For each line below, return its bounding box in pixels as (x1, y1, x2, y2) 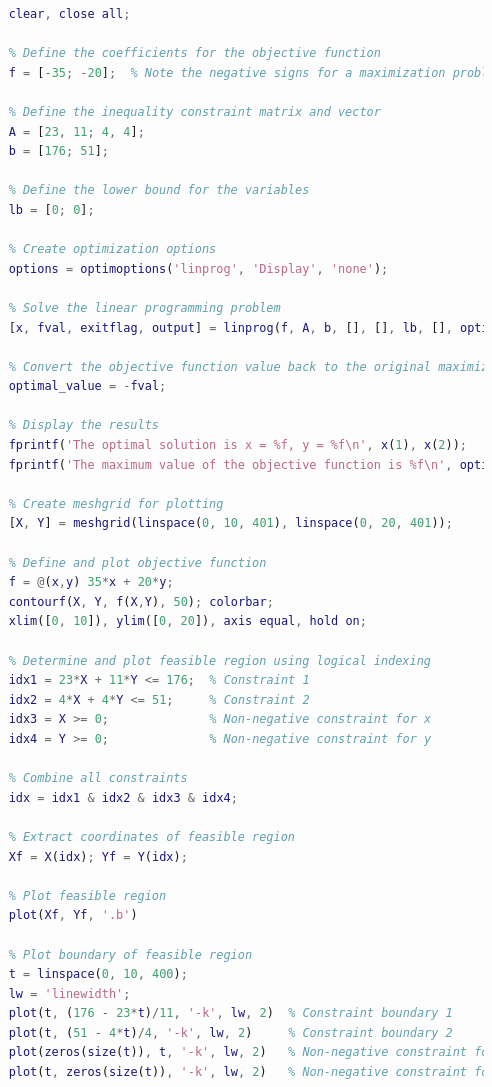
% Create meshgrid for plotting (8, 496, 224, 511)
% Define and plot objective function (8, 555, 267, 570)
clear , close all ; (8, 7, 131, 21)
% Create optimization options (8, 242, 217, 257)
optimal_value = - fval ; (8, 379, 167, 394)
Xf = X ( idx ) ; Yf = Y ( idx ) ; (8, 849, 188, 864)
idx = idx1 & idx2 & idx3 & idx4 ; (8, 790, 238, 805)
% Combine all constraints (8, 771, 188, 786)
